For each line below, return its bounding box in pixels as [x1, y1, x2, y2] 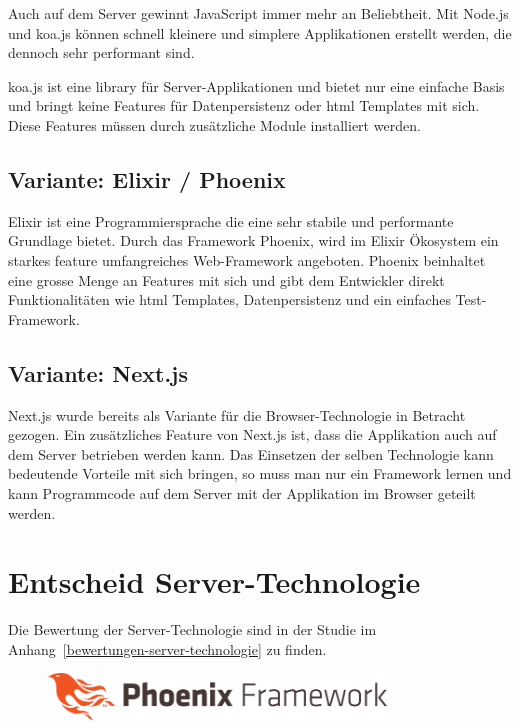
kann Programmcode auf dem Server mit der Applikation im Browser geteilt [8, 482, 476, 503]
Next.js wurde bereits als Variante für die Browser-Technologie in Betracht [8, 404, 466, 425]
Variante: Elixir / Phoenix [8, 163, 286, 194]
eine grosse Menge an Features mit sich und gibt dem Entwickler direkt [8, 269, 445, 290]
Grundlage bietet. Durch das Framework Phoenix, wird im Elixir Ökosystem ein [8, 230, 499, 251]
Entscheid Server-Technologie [8, 561, 421, 602]
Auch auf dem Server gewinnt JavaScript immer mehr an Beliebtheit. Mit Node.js [8, 3, 509, 23]
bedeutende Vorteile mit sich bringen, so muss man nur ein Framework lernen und [8, 463, 512, 484]
